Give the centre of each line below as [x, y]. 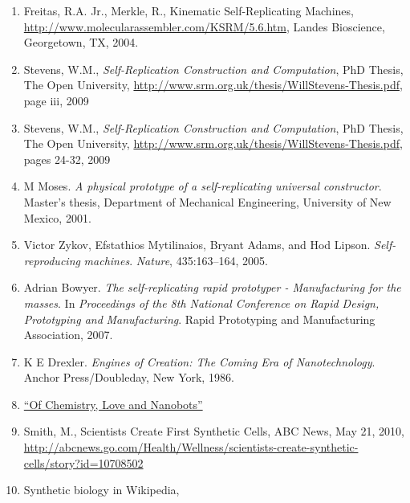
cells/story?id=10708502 [83, 462]
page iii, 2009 [56, 100]
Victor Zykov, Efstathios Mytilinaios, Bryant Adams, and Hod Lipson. [197, 245]
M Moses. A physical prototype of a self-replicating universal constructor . [203, 186]
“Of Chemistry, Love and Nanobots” [113, 404]
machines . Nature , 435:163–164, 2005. [176, 260]
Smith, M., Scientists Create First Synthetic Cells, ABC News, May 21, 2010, [214, 431]
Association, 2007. [68, 335]
